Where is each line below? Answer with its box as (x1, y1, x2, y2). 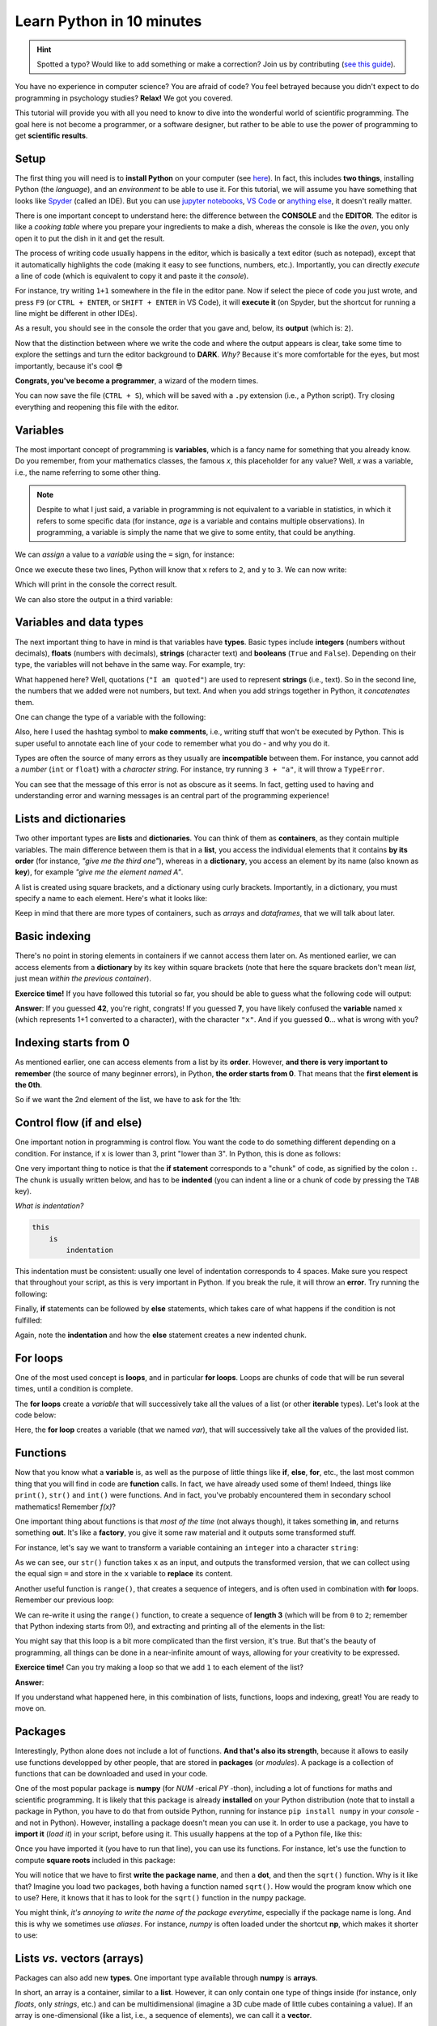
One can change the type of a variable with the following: (15, 712, 206, 721)
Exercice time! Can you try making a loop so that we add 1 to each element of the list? (15, 1662, 303, 1673)
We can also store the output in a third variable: (15, 594, 173, 604)
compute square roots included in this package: (15, 1855, 176, 1865)
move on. (15, 1703, 46, 1713)
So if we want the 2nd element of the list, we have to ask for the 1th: (15, 1095, 242, 1105)
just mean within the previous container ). (15, 973, 151, 984)
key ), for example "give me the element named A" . (15, 867, 184, 877)
